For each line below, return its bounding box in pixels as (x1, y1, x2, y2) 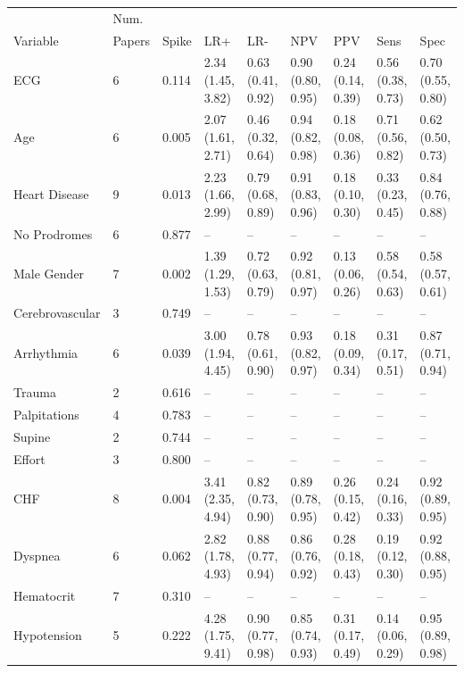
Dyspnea (13, 546, 61, 565)
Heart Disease (13, 185, 89, 204)
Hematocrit (13, 586, 76, 604)
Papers (112, 30, 150, 49)
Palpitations (13, 405, 79, 424)
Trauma (13, 383, 56, 402)
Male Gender (13, 263, 85, 282)
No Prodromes (13, 224, 93, 243)
